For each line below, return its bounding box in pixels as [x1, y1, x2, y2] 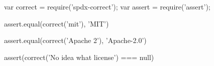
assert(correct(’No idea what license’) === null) [4, 51, 154, 62]
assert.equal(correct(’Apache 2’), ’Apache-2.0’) [4, 35, 147, 45]
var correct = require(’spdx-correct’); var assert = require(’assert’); [4, 1, 210, 11]
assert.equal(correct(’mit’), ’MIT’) [4, 18, 109, 28]
